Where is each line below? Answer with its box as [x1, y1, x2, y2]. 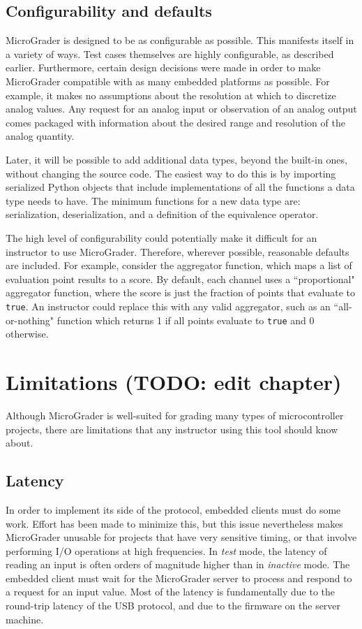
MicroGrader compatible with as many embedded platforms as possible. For [6, 73, 330, 88]
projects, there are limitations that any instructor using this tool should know [6, 421, 338, 436]
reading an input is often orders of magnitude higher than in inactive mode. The [6, 557, 350, 572]
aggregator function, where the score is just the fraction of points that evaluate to [6, 285, 356, 300]
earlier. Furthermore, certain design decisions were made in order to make [6, 60, 321, 75]
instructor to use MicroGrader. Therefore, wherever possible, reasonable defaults [6, 244, 349, 259]
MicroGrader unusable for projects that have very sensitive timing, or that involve [6, 530, 357, 544]
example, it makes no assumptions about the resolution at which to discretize [6, 87, 336, 102]
